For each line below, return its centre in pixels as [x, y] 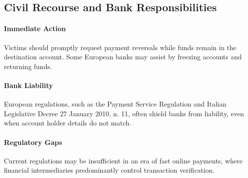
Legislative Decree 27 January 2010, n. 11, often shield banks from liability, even [124, 113]
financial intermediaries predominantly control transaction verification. [109, 170]
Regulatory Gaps [33, 142]
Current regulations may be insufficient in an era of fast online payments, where [123, 160]
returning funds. [28, 66]
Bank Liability [29, 85]
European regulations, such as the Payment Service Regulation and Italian [115, 104]
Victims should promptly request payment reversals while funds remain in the [120, 47]
